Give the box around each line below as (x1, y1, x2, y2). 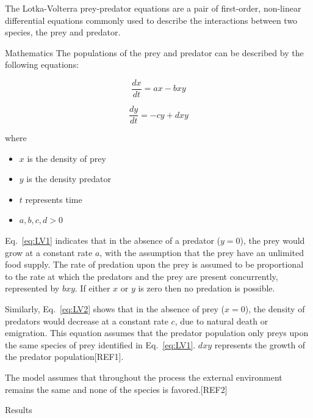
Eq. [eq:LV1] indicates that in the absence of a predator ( (5, 234, 220, 247)
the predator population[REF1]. (5, 350, 124, 363)
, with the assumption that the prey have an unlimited (99, 246, 304, 258)
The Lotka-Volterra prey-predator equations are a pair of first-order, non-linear (5, 2, 301, 14)
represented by (5, 282, 60, 295)
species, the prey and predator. (5, 26, 121, 38)
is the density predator (26, 172, 112, 185)
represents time (25, 193, 82, 205)
